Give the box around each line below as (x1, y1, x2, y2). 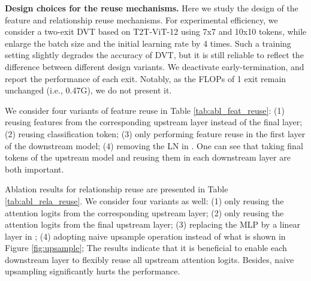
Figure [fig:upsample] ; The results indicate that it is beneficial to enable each (5, 241, 287, 254)
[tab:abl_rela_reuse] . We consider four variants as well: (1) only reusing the (5, 194, 284, 207)
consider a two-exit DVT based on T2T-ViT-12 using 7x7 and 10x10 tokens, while (5, 25, 307, 38)
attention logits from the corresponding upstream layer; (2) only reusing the (5, 206, 284, 219)
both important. (5, 162, 64, 175)
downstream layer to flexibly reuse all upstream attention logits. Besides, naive (5, 253, 294, 265)
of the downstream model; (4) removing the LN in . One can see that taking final (5, 139, 303, 152)
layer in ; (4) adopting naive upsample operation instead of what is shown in (5, 229, 286, 242)
